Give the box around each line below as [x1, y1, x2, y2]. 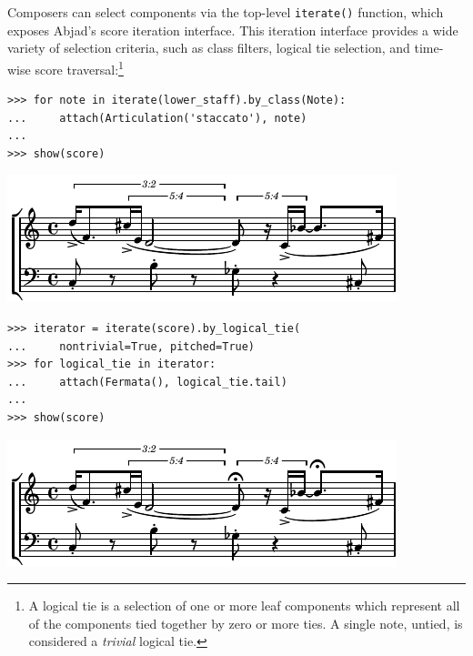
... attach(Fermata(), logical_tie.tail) [7, 375, 287, 389]
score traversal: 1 [35, 56, 124, 78]
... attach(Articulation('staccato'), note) [7, 111, 307, 125]
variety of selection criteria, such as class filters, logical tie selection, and [7, 38, 410, 57]
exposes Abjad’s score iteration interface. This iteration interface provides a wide [7, 20, 458, 39]
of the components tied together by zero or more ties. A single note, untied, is [28, 613, 463, 632]
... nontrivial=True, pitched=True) [7, 339, 256, 353]
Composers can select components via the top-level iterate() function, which [7, 3, 444, 21]
